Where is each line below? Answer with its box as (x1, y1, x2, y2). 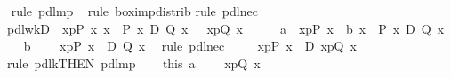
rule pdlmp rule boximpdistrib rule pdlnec (11, 2, 258, 19)
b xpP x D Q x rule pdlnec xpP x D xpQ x (23, 36, 357, 55)
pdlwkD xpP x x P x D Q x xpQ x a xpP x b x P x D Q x (6, 19, 445, 37)
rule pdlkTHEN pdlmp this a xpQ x (6, 53, 261, 72)
